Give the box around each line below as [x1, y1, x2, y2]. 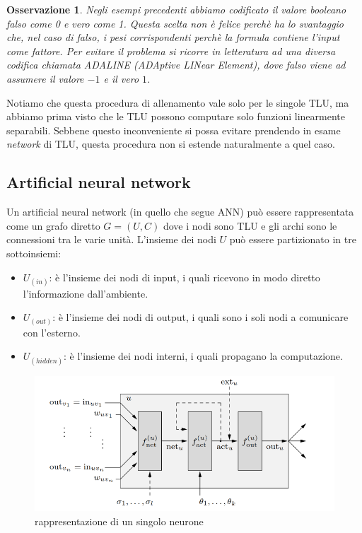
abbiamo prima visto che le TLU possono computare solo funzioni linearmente [6, 109, 345, 124]
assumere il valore [6, 71, 84, 86]
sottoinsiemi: [6, 245, 62, 260]
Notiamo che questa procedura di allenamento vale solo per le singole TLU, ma [6, 95, 349, 110]
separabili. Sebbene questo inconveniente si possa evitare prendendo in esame [6, 122, 341, 137]
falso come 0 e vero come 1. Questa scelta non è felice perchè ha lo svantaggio [6, 16, 344, 30]
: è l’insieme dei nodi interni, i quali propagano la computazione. [64, 348, 343, 363]
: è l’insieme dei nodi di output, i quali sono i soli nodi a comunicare [52, 310, 349, 324]
